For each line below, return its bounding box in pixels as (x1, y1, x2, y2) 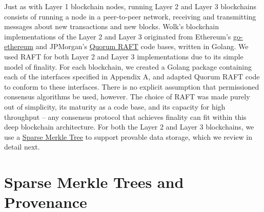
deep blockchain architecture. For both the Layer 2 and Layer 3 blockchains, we (4, 121, 254, 132)
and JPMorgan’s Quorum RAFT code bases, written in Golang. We (35, 41, 249, 52)
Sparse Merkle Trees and (4, 172, 184, 193)
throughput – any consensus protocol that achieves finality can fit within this (4, 111, 247, 122)
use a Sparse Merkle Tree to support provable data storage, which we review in (4, 131, 252, 142)
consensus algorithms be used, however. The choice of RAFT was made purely (4, 91, 250, 102)
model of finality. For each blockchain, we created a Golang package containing (4, 61, 252, 72)
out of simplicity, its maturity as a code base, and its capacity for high (4, 101, 226, 112)
